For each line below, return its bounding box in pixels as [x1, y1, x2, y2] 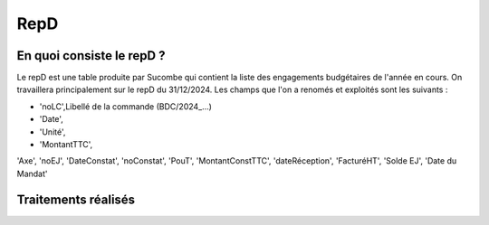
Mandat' [16, 168, 48, 179]
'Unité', [39, 127, 66, 137]
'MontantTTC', [39, 139, 93, 150]
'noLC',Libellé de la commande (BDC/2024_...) [39, 100, 213, 112]
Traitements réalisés [16, 192, 136, 207]
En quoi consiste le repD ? [16, 48, 166, 63]
